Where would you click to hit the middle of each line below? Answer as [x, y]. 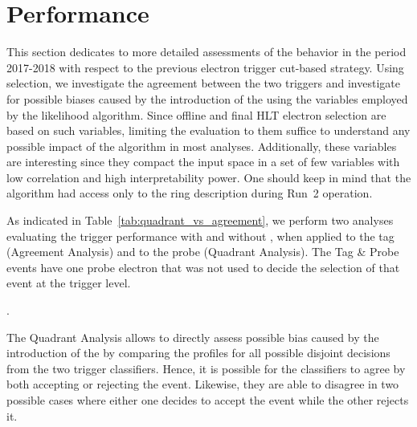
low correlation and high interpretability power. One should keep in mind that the [209, 177]
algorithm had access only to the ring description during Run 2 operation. [190, 193]
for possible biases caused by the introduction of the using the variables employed [207, 98]
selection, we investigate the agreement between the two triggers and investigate [203, 83]
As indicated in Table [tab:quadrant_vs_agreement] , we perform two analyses [200, 220]
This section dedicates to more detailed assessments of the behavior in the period [206, 52]
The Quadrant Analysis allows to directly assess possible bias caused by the [193, 337]
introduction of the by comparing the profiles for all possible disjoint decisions [198, 353]
